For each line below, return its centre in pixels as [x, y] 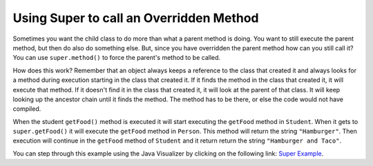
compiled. [27, 109]
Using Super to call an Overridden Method [136, 18]
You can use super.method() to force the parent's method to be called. [117, 58]
